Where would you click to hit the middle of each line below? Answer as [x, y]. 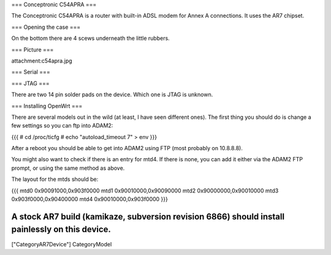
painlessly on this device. [61, 230]
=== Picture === [32, 50]
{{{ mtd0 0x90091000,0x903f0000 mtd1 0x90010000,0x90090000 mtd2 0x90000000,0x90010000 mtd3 [145, 191]
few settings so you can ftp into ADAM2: [62, 126]
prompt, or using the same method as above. [68, 168]
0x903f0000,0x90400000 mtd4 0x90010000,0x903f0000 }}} [90, 199]
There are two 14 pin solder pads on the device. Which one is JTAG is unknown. [112, 94]
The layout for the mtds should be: [55, 179]
